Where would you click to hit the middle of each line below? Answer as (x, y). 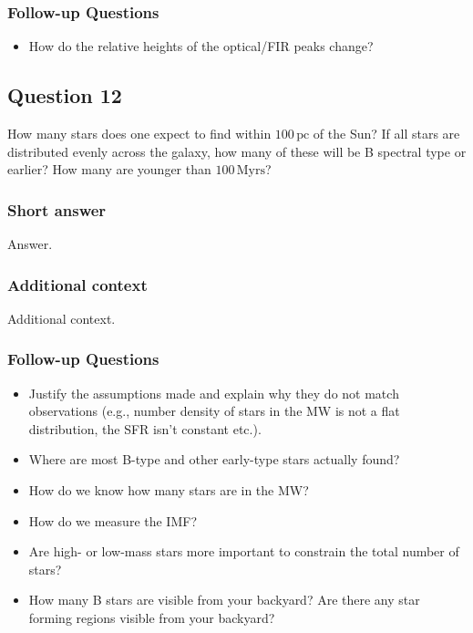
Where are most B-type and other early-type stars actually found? (214, 459)
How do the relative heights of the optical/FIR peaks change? (201, 46)
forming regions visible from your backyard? (152, 617)
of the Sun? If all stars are (386, 134)
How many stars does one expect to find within (139, 134)
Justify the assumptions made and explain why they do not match (214, 393)
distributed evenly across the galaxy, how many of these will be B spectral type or (237, 151)
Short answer (57, 209)
